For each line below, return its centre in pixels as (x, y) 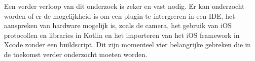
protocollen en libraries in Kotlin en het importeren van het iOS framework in (122, 35)
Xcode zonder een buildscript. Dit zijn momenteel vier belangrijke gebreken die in (127, 45)
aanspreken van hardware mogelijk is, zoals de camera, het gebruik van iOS (118, 25)
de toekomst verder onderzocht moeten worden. (76, 54)
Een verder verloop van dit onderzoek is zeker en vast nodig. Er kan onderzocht (124, 6)
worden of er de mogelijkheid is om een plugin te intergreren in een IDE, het (120, 15)
